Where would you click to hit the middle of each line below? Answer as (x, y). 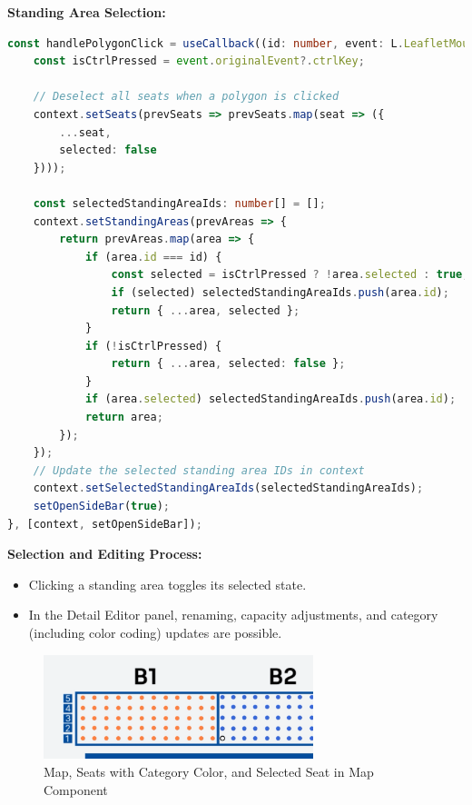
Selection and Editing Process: (105, 554)
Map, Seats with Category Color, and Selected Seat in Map (209, 771)
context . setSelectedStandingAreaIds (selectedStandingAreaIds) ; (228, 488)
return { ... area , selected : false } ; (228, 364)
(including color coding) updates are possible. (155, 632)
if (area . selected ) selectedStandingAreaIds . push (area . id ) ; (270, 399)
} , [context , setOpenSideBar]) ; (105, 524)
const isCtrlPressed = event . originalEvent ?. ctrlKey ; (199, 61)
